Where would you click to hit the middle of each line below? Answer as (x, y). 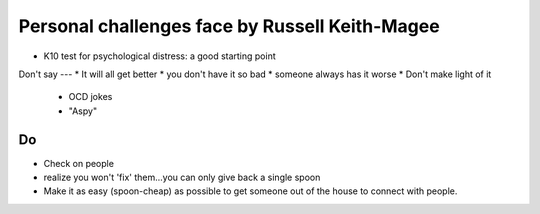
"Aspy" (83, 111)
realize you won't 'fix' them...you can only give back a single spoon (182, 177)
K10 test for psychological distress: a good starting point (159, 56)
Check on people (79, 163)
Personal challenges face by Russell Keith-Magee (229, 26)
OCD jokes (90, 97)
